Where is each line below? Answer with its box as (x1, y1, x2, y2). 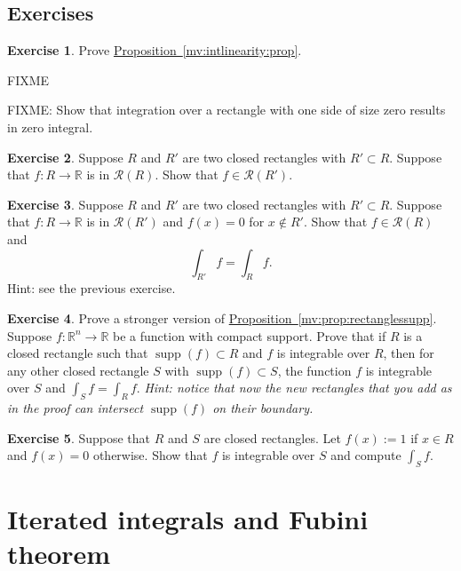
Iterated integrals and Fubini (7, 501, 369, 537)
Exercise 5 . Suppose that (7, 428, 151, 447)
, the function (277, 361, 352, 379)
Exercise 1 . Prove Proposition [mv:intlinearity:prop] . (7, 41, 302, 59)
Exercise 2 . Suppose (7, 147, 123, 166)
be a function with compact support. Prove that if (113, 326, 386, 345)
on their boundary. (212, 399, 314, 417)
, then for (383, 344, 434, 362)
